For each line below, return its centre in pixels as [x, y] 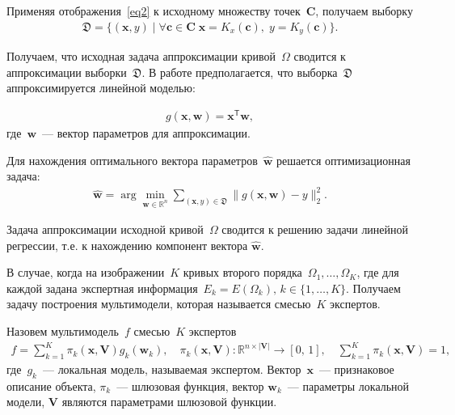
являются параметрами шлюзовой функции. [169, 402]
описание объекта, [51, 385]
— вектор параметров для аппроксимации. [146, 132]
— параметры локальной [348, 385]
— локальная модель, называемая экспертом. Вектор [172, 368]
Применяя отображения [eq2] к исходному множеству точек [154, 11]
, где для [378, 272]
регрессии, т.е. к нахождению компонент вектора [127, 245]
